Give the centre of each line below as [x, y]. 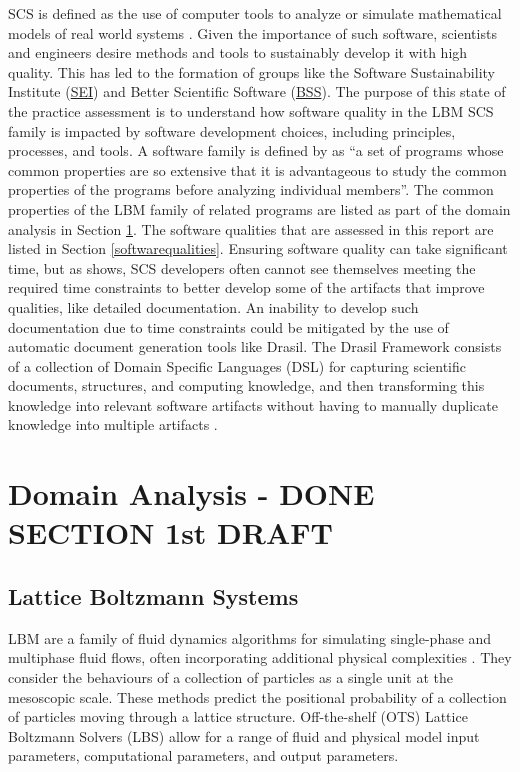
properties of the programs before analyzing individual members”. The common [251, 189]
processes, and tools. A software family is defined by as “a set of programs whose [256, 150]
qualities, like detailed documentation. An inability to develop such [213, 306]
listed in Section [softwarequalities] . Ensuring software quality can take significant [258, 248]
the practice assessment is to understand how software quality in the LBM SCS [251, 110]
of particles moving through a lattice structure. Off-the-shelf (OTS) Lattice [238, 716]
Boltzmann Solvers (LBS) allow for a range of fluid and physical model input [244, 735]
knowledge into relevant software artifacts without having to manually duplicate [253, 404]
